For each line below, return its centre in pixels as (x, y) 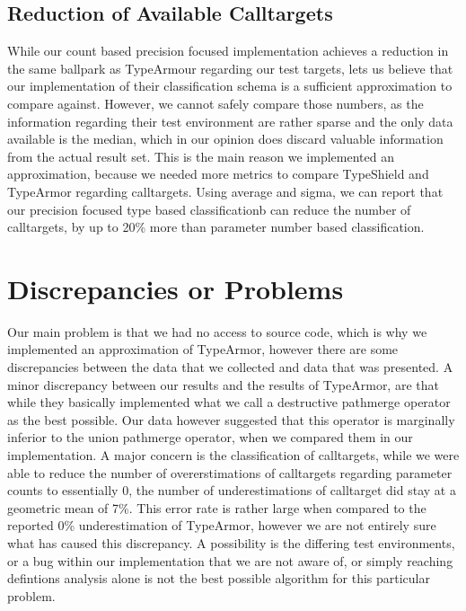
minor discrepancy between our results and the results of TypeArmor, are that (223, 384)
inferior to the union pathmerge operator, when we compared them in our (210, 437)
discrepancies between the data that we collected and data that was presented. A (230, 367)
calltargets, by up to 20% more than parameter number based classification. (216, 227)
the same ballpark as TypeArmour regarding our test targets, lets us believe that (230, 68)
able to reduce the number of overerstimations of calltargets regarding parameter (230, 472)
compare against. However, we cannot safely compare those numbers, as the (215, 103)
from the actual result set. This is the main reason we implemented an (201, 156)
